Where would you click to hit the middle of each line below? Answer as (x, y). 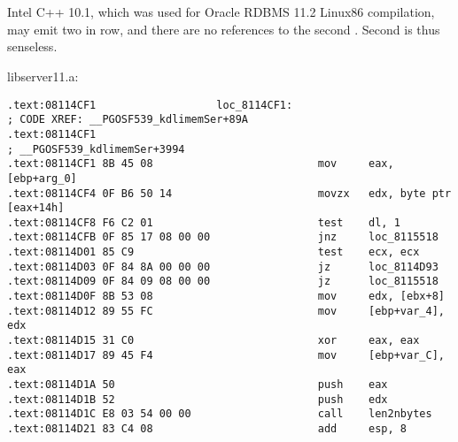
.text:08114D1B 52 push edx (198, 399)
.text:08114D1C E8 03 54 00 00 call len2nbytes (220, 414)
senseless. (32, 46)
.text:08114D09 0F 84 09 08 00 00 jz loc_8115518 (223, 282)
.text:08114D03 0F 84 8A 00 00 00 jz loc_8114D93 (223, 267)
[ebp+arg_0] (42, 178)
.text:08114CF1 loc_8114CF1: (150, 105)
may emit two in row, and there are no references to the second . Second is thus (224, 29)
